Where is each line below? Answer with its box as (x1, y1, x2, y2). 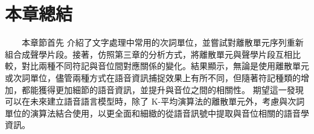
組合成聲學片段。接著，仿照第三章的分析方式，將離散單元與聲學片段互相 (5, 47, 292, 60)
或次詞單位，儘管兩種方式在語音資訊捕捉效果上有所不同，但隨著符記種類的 (5, 71, 301, 84)
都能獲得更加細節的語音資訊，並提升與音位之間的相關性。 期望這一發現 (21, 83, 304, 96)
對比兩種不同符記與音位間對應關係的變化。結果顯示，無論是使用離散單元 (21, 59, 309, 72)
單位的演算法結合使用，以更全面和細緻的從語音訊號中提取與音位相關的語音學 (5, 106, 309, 119)
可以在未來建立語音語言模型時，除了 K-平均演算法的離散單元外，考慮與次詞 (5, 95, 305, 108)
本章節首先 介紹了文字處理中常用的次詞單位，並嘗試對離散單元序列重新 (21, 36, 304, 49)
